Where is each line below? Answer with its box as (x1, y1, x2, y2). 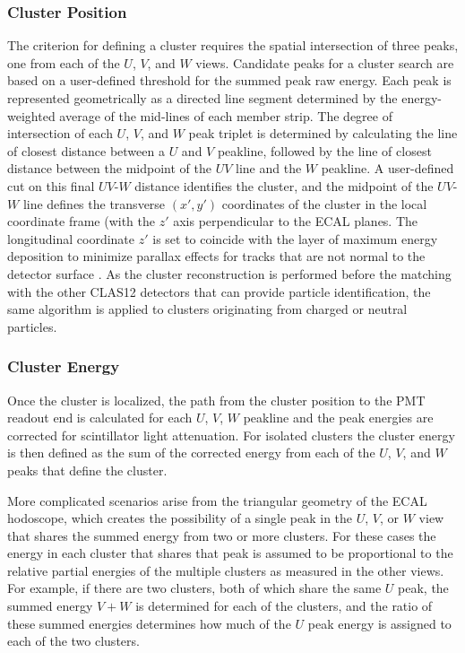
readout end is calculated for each (7, 408, 193, 427)
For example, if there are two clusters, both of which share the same (7, 579, 382, 597)
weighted (7, 106, 56, 125)
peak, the (398, 579, 449, 597)
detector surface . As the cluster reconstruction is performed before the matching (7, 264, 452, 283)
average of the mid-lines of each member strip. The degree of (59, 106, 392, 125)
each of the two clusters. (7, 631, 140, 650)
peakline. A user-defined (321, 159, 454, 178)
